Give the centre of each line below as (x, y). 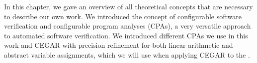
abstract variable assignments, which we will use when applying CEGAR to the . (127, 54)
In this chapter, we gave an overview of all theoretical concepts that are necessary (128, 6)
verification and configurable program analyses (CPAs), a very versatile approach (128, 26)
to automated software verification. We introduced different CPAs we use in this (126, 35)
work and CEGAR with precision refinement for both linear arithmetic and (119, 45)
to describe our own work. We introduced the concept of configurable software (123, 16)
